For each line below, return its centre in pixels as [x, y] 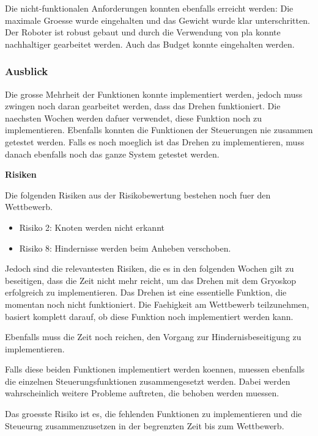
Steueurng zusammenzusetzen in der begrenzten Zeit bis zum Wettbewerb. [145, 425]
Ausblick [27, 71]
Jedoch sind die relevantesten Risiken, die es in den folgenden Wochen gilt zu [150, 268]
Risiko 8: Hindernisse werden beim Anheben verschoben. [125, 248]
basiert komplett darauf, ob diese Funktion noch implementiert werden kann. [149, 316]
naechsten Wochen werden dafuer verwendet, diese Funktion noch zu [134, 118]
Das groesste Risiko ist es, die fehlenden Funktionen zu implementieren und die [153, 414]
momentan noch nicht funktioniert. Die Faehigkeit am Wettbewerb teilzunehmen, [157, 304]
